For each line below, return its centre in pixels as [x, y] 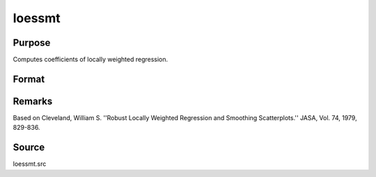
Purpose [32, 43]
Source [29, 147]
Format [29, 79]
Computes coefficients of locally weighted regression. [91, 60]
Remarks [33, 101]
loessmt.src [30, 164]
